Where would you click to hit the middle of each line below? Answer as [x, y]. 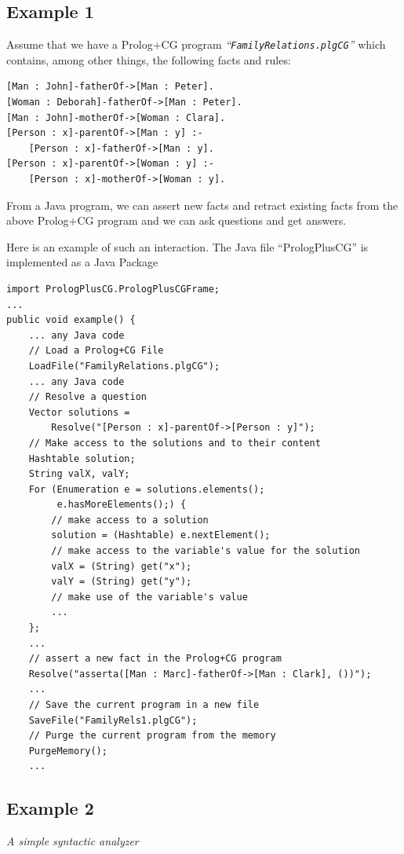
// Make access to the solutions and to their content [175, 443]
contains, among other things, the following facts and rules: [149, 59]
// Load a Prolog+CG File [96, 351]
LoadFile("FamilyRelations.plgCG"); [124, 366]
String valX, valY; [79, 474]
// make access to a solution [130, 520]
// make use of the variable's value [149, 597]
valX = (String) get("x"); [122, 566]
